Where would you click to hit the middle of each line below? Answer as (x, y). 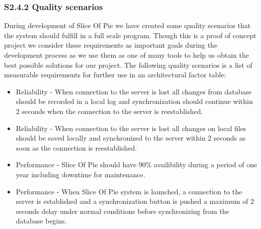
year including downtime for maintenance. (80, 174)
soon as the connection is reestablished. (76, 147)
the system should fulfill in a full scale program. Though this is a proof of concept (130, 35)
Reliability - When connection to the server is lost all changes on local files (131, 128)
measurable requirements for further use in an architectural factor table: (115, 75)
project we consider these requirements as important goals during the (111, 45)
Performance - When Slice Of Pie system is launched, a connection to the (129, 191)
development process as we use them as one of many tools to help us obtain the (127, 55)
